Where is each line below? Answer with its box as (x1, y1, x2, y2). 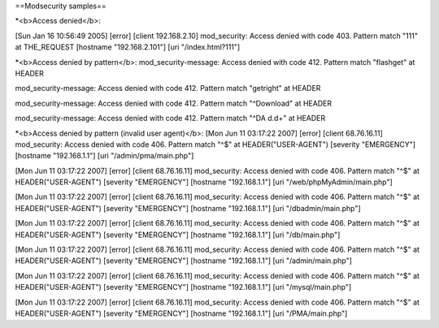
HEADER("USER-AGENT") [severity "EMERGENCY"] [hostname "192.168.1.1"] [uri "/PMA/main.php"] (15, 309, 348, 318)
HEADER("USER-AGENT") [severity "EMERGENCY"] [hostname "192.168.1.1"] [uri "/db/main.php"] (15, 230, 341, 240)
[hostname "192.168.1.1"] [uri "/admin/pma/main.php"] (15, 151, 194, 161)
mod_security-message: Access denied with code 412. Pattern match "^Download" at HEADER (15, 98, 333, 108)
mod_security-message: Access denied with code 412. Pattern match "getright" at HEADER (15, 84, 321, 93)
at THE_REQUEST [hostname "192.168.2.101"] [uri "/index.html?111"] (15, 42, 241, 52)
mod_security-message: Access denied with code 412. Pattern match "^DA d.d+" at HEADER (15, 114, 326, 123)
